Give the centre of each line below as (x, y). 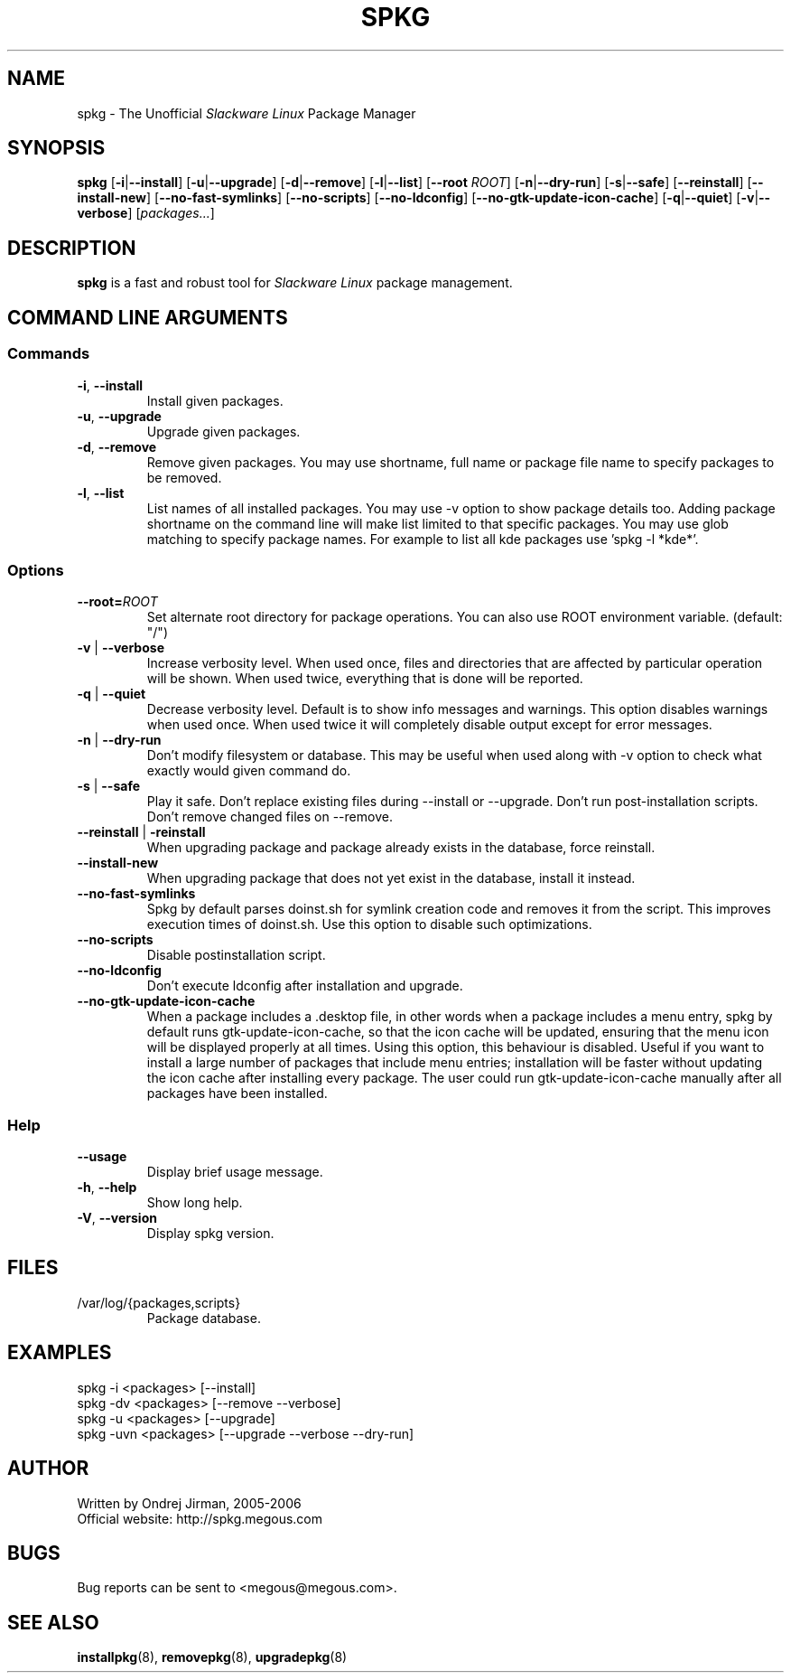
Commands (49, 354)
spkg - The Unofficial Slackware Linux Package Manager (247, 113)
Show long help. (195, 1202)
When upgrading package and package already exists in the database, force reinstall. (401, 848)
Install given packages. (215, 400)
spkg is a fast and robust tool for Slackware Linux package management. (295, 283)
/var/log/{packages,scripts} (159, 1302)
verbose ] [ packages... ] (146, 213)
